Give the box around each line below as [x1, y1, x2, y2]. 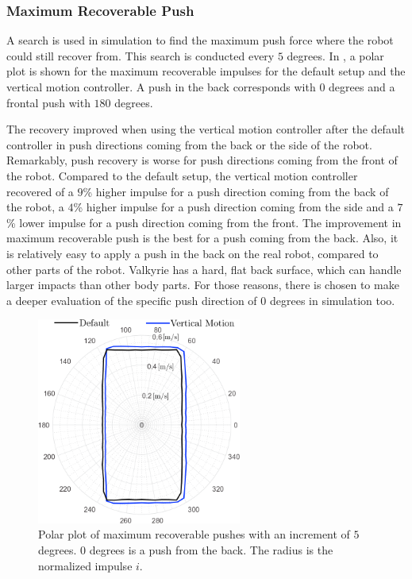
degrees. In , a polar [287, 47, 384, 64]
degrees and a [329, 79, 395, 95]
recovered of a [6, 183, 74, 199]
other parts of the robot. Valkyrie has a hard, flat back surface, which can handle [6, 261, 402, 277]
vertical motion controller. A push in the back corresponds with [6, 79, 316, 95]
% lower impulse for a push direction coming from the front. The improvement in [6, 214, 402, 230]
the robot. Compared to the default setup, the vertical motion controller [6, 167, 358, 183]
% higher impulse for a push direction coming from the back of [83, 183, 389, 199]
